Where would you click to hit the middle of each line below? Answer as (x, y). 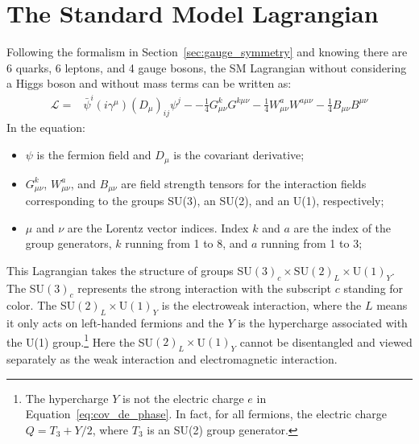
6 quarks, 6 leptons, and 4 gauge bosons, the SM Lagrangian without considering (207, 67)
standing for (373, 288)
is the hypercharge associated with (323, 323)
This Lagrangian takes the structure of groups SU (129, 270)
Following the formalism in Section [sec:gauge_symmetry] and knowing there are (207, 52)
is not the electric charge (183, 398)
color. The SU (41, 305)
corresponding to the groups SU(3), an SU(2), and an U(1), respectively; (205, 200)
